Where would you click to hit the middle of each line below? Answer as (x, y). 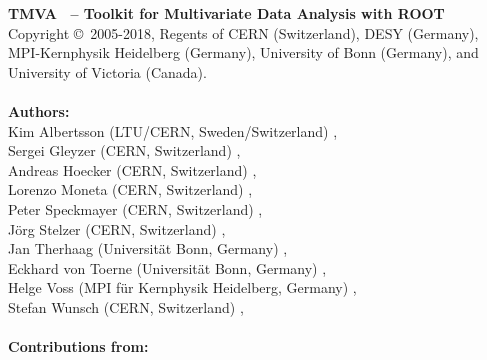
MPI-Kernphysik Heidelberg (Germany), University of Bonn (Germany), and (243, 52)
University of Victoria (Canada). (107, 71)
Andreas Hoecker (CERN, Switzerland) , (132, 169)
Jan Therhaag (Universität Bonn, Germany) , (148, 248)
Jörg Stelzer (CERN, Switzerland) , (117, 228)
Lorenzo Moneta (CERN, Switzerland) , (130, 189)
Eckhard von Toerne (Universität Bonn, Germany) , (167, 267)
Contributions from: (78, 346)
